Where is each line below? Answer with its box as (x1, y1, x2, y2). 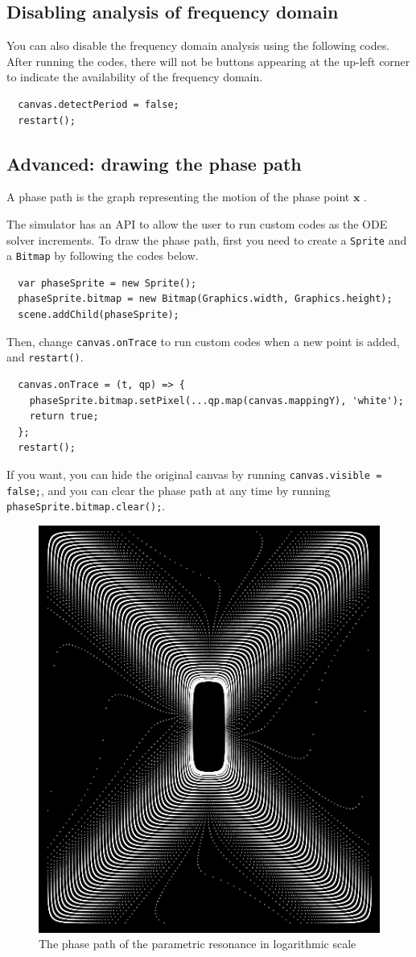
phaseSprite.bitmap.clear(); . (6, 497, 166, 514)
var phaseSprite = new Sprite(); (18, 277, 197, 289)
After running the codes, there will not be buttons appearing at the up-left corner (6, 52, 410, 69)
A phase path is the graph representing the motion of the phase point (6, 188, 350, 205)
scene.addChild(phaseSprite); (18, 309, 179, 321)
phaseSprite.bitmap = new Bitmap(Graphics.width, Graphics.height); (18, 293, 393, 305)
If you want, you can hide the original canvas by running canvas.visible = (6, 465, 382, 482)
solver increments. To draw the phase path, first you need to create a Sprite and (6, 231, 407, 248)
